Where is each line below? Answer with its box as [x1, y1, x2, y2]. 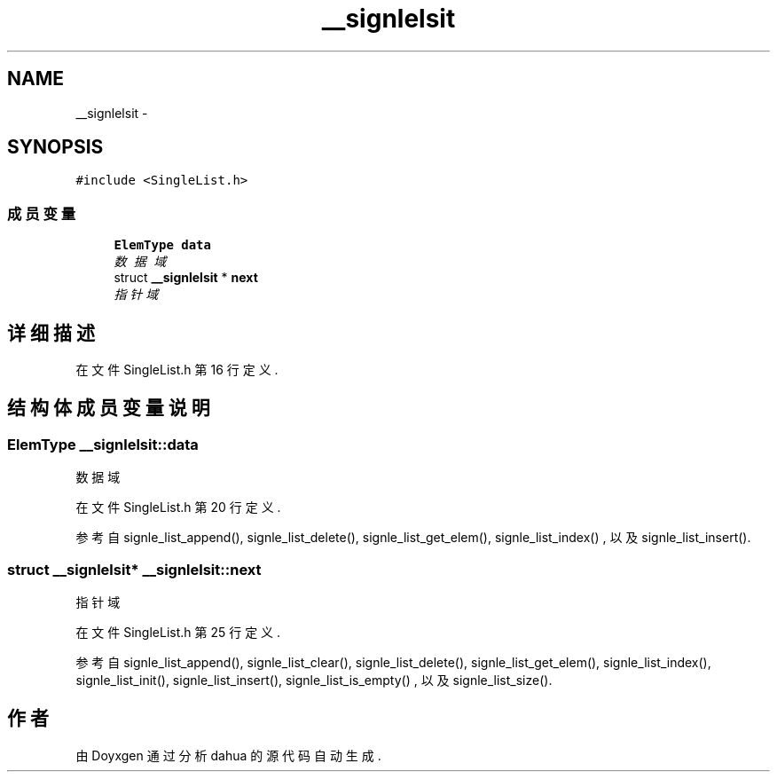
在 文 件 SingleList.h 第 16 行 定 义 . [75, 362, 279, 378]
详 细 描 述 [7, 321, 95, 344]
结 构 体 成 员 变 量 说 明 [7, 397, 210, 420]
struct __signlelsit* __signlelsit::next [7, 560, 262, 578]
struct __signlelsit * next [114, 270, 258, 286]
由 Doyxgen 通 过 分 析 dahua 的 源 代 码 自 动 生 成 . [75, 747, 381, 763]
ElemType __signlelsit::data [7, 435, 199, 453]
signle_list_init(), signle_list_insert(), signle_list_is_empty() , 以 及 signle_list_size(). [75, 673, 553, 688]
